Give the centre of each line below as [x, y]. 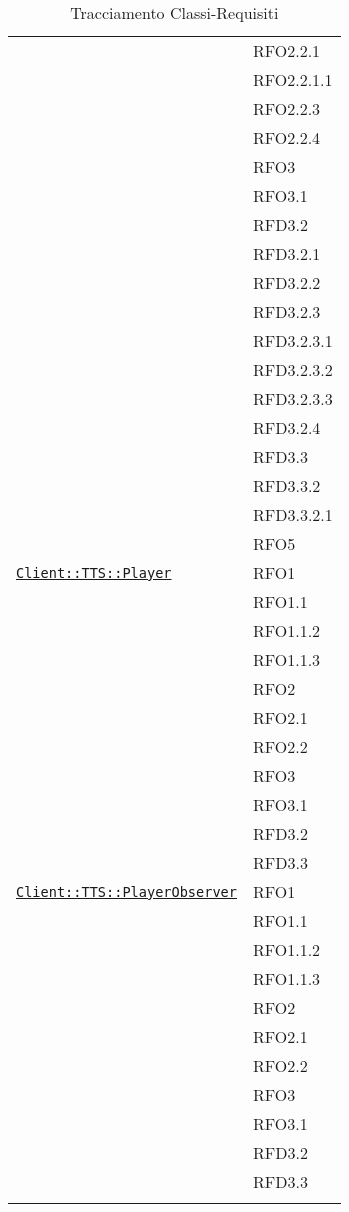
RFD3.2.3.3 [292, 398]
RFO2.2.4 [286, 137]
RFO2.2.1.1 [292, 79]
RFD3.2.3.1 [292, 340]
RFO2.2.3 [286, 108]
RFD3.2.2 [286, 282]
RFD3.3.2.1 [292, 514]
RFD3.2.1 [286, 253]
